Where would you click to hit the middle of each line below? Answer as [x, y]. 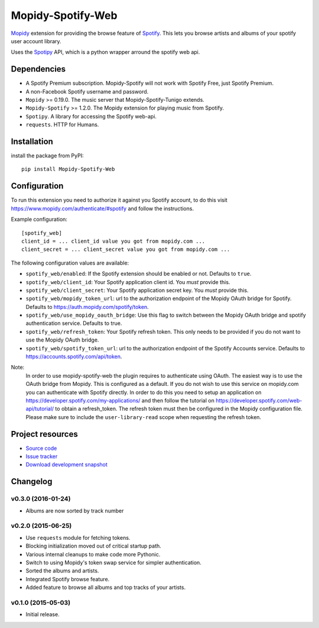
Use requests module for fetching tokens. [78, 537]
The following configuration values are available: [70, 263]
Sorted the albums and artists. [62, 571]
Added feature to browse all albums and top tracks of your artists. [106, 587]
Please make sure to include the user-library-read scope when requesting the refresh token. [144, 417]
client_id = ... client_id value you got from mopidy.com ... [113, 241]
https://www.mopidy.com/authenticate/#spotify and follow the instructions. [102, 208]
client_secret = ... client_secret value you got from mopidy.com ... [126, 249]
